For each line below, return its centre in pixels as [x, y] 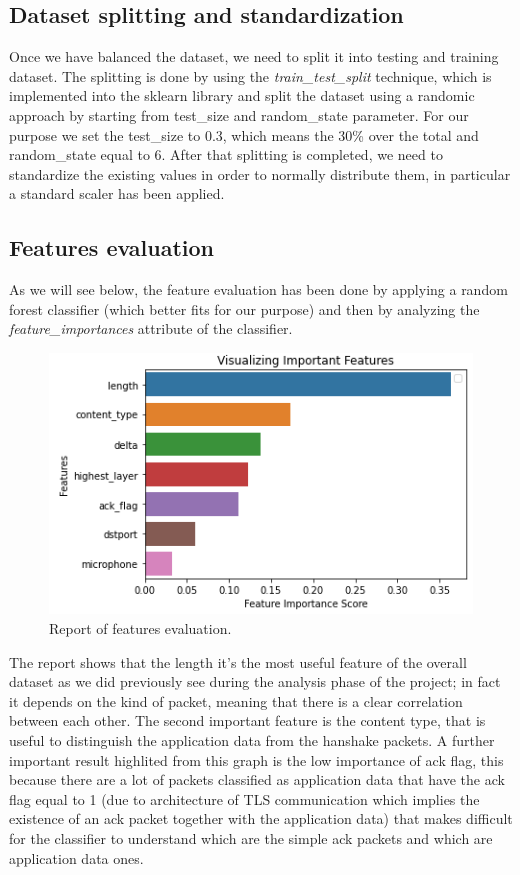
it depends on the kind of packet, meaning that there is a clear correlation [236, 700]
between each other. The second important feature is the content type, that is [247, 720]
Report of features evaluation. [140, 628]
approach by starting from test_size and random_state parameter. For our [239, 114]
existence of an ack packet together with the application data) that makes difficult [261, 818]
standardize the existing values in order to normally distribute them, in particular [260, 173]
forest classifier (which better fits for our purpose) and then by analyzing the [244, 308]
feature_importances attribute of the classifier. [151, 328]
